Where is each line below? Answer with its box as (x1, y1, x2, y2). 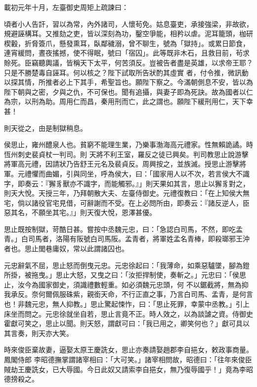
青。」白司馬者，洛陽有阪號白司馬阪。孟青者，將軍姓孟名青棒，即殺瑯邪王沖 (4, 233, 250, 244)
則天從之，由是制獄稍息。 (4, 122, 87, 133)
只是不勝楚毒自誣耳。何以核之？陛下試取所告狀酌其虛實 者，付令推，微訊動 (4, 67, 249, 77)
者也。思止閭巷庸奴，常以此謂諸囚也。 (4, 243, 128, 254)
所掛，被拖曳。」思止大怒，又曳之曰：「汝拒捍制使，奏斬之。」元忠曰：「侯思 (4, 270, 246, 280)
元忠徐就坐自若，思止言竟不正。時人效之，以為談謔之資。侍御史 (45, 308, 253, 319)
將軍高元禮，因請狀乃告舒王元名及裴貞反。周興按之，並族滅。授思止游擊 (4, 159, 239, 169)
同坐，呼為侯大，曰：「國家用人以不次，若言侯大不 (80, 168, 243, 178)
